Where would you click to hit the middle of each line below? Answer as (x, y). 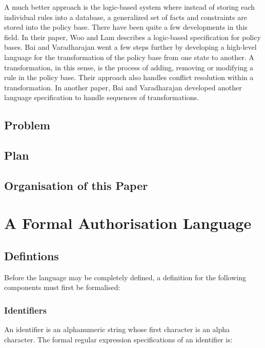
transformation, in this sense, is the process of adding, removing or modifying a (129, 67)
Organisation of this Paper (76, 185)
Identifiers (25, 310)
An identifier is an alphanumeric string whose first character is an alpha (117, 329)
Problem (27, 125)
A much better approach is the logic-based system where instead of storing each (130, 7)
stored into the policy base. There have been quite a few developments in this (126, 27)
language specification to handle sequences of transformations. (102, 97)
